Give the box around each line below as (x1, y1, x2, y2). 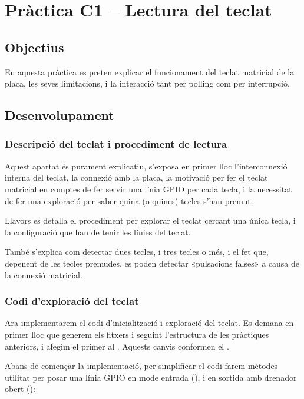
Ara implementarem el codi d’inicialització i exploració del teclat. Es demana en (5, 317, 294, 329)
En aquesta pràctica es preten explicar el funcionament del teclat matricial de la (5, 65, 295, 78)
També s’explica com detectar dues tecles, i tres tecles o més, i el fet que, (5, 245, 269, 258)
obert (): (5, 383, 35, 395)
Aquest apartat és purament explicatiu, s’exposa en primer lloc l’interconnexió (5, 159, 288, 172)
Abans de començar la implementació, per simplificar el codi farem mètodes (5, 360, 278, 372)
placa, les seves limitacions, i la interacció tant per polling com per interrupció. (5, 77, 290, 89)
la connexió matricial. (5, 268, 82, 281)
